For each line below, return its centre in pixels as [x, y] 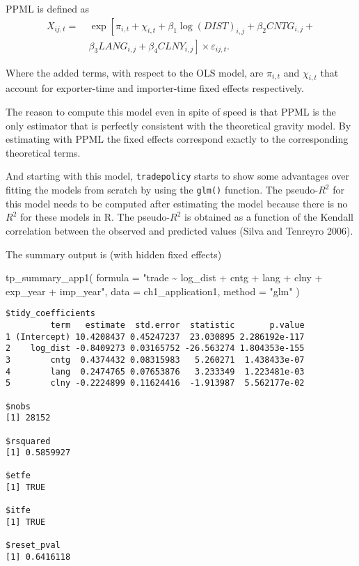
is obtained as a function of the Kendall [269, 217]
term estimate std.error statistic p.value [177, 325]
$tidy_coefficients [50, 314]
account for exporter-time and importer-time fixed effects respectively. [155, 88]
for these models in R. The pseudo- [95, 217]
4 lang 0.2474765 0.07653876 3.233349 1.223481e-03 [155, 371]
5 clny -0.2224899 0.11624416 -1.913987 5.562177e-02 [155, 383]
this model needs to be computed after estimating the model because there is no [177, 203]
